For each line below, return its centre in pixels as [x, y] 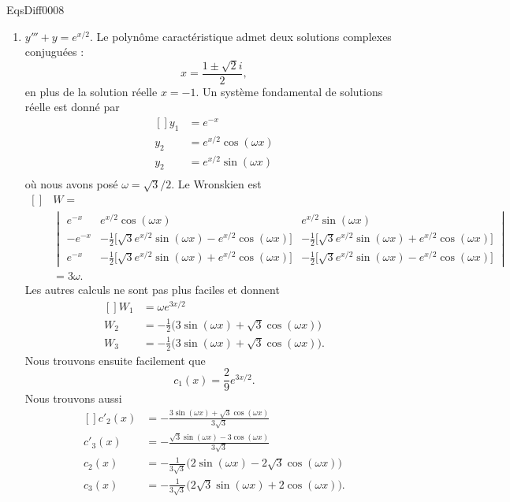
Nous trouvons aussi [73, 398]
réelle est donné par [72, 107]
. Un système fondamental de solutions [289, 91]
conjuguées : [54, 52]
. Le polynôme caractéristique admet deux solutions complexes [241, 36]
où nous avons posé [71, 184]
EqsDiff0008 [35, 9]
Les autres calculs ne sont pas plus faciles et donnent [152, 290]
